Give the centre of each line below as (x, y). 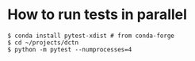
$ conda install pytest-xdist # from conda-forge (91, 36)
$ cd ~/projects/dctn (43, 42)
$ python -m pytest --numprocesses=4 (70, 49)
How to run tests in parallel (97, 15)
